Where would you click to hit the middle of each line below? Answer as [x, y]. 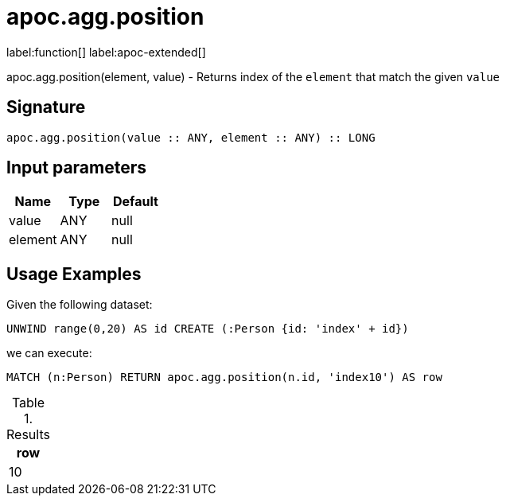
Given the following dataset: [80, 305]
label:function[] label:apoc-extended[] [106, 52]
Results [28, 435]
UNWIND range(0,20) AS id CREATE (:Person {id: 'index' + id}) [208, 329]
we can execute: [49, 353]
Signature [46, 107]
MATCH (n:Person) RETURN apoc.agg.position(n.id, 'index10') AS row [224, 377]
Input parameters [77, 168]
